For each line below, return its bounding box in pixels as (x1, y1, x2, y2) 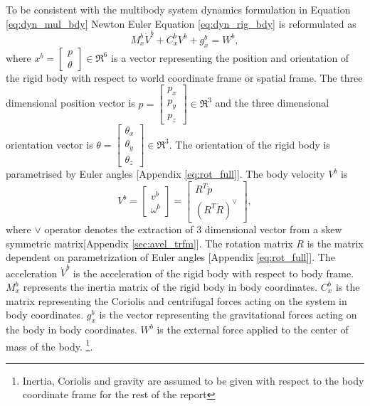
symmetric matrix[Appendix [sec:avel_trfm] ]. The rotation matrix (6, 235, 293, 250)
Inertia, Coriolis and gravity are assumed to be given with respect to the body (22, 373, 364, 388)
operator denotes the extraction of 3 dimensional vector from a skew (44, 221, 342, 236)
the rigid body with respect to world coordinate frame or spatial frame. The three (6, 70, 363, 85)
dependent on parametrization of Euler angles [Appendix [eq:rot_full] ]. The (6, 250, 335, 265)
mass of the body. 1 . (6, 336, 93, 353)
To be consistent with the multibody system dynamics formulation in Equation (6, 2, 351, 16)
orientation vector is (6, 137, 93, 151)
